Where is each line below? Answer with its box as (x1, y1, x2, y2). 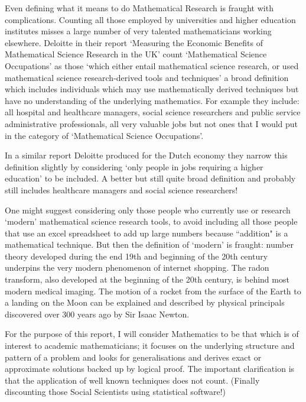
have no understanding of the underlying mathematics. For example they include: (5, 94, 300, 106)
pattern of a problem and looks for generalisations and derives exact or (5, 351, 262, 363)
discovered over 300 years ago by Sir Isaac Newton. (5, 307, 190, 320)
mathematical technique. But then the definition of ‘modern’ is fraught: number (5, 238, 294, 251)
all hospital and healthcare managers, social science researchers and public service (5, 106, 301, 118)
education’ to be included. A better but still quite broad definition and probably (5, 172, 296, 184)
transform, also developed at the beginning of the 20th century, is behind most (5, 273, 289, 286)
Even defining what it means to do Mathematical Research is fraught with (5, 2, 274, 14)
